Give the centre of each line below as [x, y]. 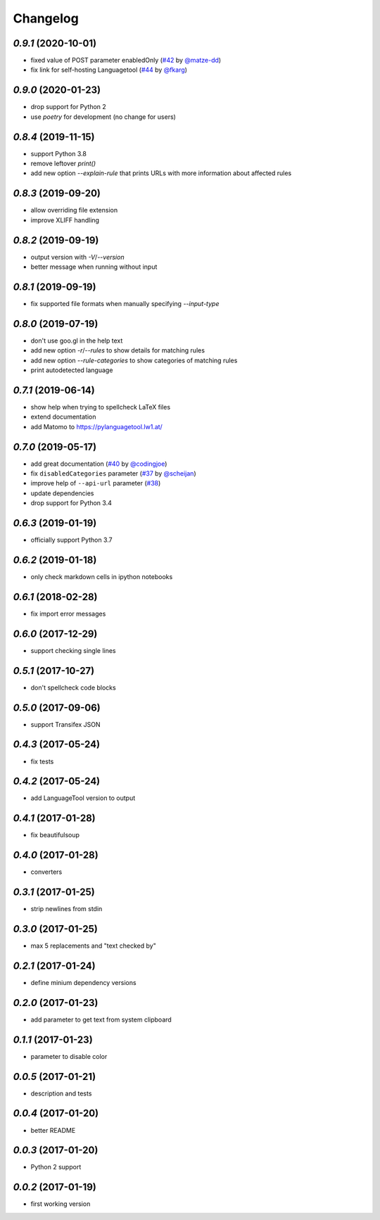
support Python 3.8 [59, 153]
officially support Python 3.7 [71, 540]
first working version [61, 1204]
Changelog [46, 18]
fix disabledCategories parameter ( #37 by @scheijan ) [113, 474]
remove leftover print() [63, 164]
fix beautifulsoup [55, 835]
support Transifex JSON [66, 724]
